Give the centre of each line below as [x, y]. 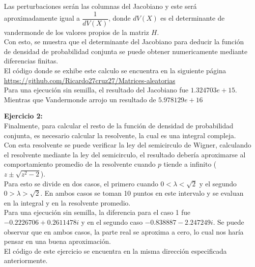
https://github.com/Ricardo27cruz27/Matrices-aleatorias [90, 80]
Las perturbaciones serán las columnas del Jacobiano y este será [100, 6]
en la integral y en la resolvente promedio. [67, 202]
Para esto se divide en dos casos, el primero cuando [81, 183]
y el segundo [218, 183]
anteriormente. [26, 260]
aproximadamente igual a [42, 18]
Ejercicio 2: [23, 116]
